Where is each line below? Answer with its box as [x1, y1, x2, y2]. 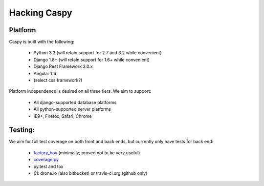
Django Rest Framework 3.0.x [33, 63, 93, 69]
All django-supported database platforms [33, 99, 117, 105]
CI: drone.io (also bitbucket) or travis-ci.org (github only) [33, 170, 148, 176]
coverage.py [33, 157, 59, 163]
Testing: [9, 126, 35, 134]
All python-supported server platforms [33, 106, 111, 112]
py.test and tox [33, 164, 64, 169]
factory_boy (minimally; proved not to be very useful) [33, 149, 140, 156]
